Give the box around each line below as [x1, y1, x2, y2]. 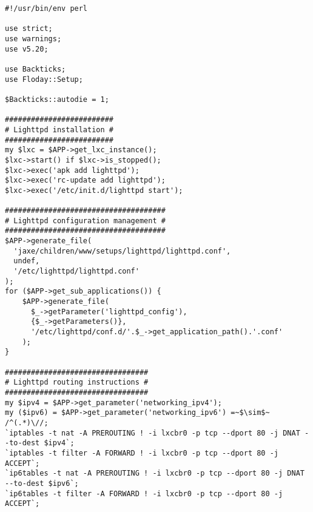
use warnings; [5, 34, 62, 43]
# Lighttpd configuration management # [5, 216, 166, 225]
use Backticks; [5, 64, 66, 73]
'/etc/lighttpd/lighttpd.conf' [13, 267, 140, 276]
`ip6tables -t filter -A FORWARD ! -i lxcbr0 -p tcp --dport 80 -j [5, 489, 283, 498]
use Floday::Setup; [5, 75, 83, 84]
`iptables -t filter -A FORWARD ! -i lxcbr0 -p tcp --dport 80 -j [5, 448, 279, 457]
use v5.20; [5, 44, 49, 53]
